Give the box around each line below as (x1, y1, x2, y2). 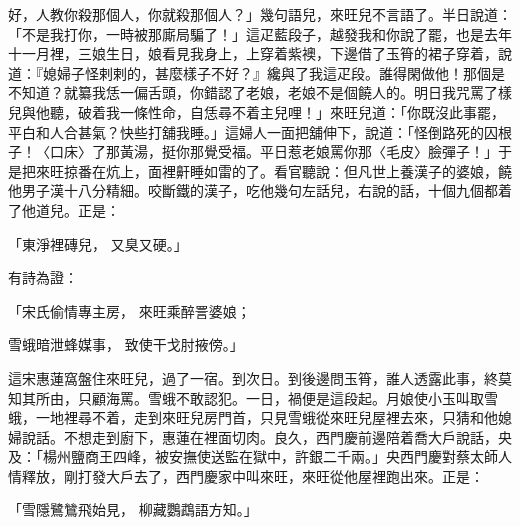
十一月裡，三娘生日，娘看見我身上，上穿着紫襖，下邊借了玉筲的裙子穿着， (8, 43, 498, 64)
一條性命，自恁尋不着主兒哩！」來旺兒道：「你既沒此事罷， (119, 101, 505, 122)
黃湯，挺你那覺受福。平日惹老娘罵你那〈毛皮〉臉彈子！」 (119, 141, 498, 162)
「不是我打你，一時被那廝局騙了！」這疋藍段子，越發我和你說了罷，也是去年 (8, 23, 512, 44)
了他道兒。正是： (8, 199, 120, 220)
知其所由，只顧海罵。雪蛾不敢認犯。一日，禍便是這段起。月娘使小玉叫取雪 (8, 387, 498, 408)
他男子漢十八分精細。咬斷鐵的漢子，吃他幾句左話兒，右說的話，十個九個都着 (8, 180, 512, 201)
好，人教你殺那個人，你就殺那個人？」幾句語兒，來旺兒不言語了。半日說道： (8, 4, 512, 24)
